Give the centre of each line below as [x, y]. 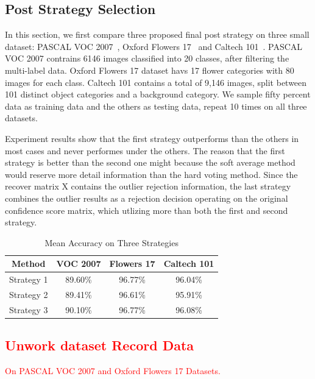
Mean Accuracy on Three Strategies [111, 242]
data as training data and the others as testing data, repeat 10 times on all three [156, 106]
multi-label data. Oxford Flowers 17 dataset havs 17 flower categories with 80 [150, 70]
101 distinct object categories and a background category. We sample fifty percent [158, 94]
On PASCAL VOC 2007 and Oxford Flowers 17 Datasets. [113, 371]
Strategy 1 [29, 279]
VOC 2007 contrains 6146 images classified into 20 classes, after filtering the [147, 58]
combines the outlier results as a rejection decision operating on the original [147, 198]
